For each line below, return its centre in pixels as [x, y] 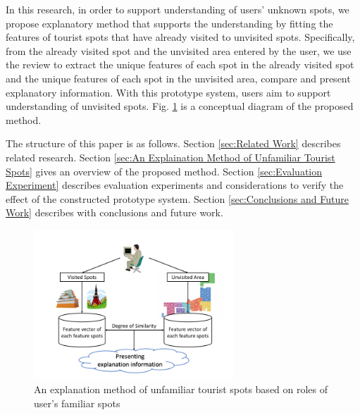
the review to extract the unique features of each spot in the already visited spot [180, 64]
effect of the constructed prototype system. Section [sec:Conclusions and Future [177, 198]
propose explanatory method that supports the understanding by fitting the [169, 23]
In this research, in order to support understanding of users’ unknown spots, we [178, 9]
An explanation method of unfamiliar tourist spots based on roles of [181, 389]
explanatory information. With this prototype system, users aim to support [168, 92]
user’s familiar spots [77, 403]
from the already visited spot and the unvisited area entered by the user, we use [179, 50]
